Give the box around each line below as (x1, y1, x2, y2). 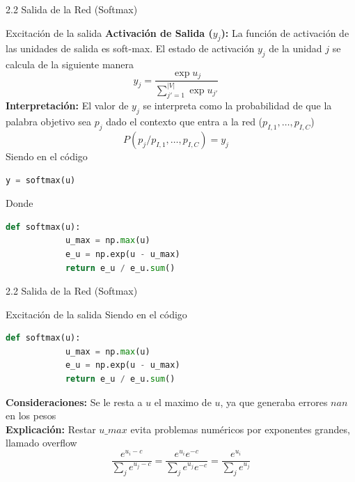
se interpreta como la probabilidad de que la (143, 98, 332, 113)
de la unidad (269, 41, 322, 56)
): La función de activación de (221, 25, 349, 40)
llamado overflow (6, 435, 77, 450)
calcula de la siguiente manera (6, 57, 134, 72)
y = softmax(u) (6, 175, 76, 185)
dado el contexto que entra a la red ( (106, 114, 263, 129)
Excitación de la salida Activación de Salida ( (6, 25, 213, 40)
